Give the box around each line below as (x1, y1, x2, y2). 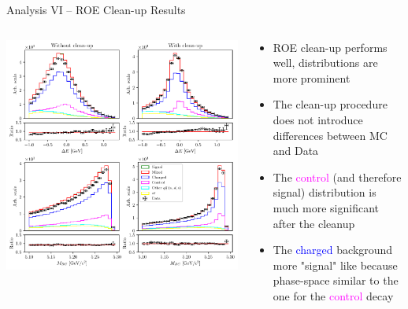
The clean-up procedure (273, 96, 388, 112)
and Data (273, 142, 319, 159)
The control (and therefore (273, 168, 402, 185)
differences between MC (273, 127, 388, 143)
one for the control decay (273, 287, 394, 303)
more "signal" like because (273, 256, 398, 273)
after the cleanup (273, 215, 355, 231)
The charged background (273, 241, 393, 258)
